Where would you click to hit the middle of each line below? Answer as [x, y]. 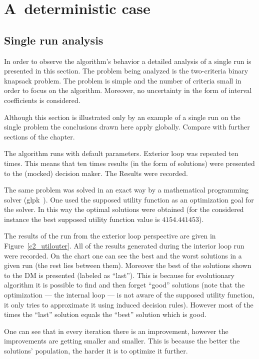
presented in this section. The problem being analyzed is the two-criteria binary [126, 71]
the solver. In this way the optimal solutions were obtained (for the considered [124, 209]
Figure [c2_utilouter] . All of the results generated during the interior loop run [124, 246]
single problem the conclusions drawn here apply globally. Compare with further [127, 127]
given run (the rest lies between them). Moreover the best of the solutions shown [128, 265]
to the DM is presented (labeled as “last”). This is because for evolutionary [119, 275]
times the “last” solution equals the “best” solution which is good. [105, 314]
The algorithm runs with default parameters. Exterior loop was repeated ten [121, 153]
